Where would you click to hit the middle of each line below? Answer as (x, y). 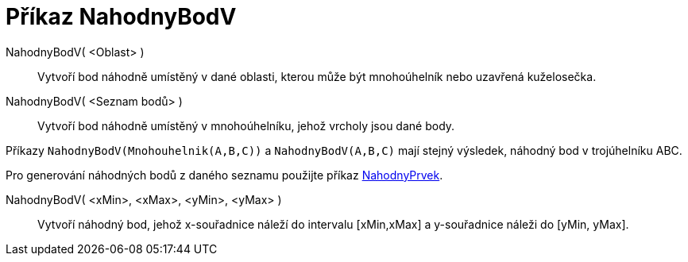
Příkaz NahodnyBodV (121, 17)
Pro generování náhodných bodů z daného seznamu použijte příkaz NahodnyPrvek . (224, 175)
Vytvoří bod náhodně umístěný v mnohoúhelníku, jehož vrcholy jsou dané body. (246, 125)
